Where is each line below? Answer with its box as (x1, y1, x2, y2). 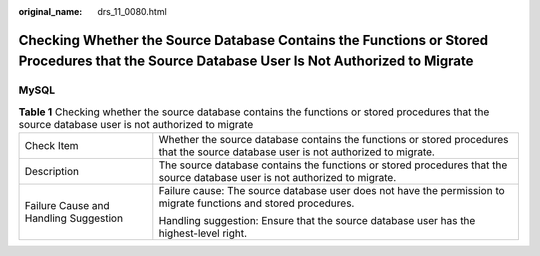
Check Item (24, 139, 79, 153)
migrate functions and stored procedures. (158, 196, 355, 210)
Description (24, 165, 80, 179)
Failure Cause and (24, 199, 110, 213)
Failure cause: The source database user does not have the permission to (158, 184, 505, 198)
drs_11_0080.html (97, 6, 167, 17)
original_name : (18, 6, 83, 17)
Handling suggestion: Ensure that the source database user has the (158, 214, 476, 228)
